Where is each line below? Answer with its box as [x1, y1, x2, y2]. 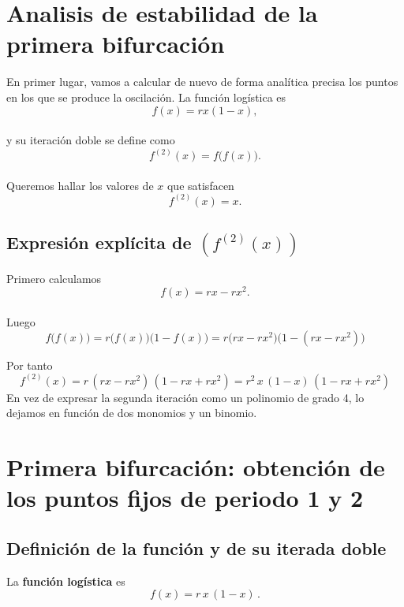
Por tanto [6, 356, 53, 373]
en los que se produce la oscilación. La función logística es [6, 88, 286, 105]
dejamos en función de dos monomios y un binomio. [6, 404, 257, 421]
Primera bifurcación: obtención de [6, 451, 385, 483]
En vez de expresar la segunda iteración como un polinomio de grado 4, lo [6, 389, 365, 405]
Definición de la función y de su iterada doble [6, 535, 387, 560]
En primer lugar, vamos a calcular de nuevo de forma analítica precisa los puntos [6, 73, 398, 90]
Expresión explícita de [6, 230, 192, 255]
